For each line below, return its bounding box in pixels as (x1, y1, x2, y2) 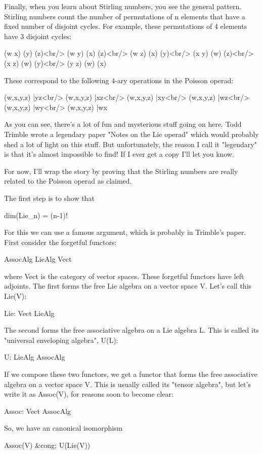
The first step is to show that (4, 192, 95, 203)
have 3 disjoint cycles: (4, 30, 72, 41)
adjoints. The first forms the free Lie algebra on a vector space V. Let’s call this (4, 281, 252, 291)
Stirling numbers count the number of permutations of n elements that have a (4, 11, 245, 21)
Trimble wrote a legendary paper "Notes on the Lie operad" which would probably (4, 128, 259, 139)
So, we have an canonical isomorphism (4, 423, 123, 433)
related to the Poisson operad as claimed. (4, 176, 132, 186)
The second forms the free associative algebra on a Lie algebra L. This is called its (4, 325, 259, 335)
